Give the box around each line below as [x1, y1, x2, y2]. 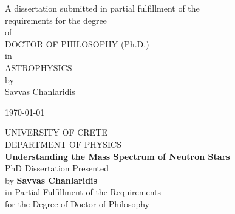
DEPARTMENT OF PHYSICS [5, 137, 121, 150]
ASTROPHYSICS [5, 61, 72, 74]
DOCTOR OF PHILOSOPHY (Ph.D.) [5, 37, 149, 50]
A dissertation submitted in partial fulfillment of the [5, 2, 200, 14]
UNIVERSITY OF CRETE [5, 126, 107, 139]
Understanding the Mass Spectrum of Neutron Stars [5, 150, 230, 162]
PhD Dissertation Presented [5, 162, 109, 174]
